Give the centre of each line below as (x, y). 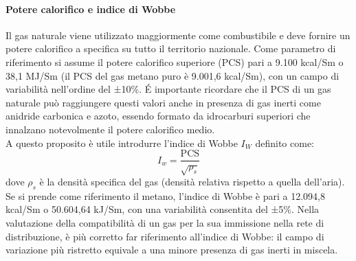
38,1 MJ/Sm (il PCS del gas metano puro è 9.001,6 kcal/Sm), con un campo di (173, 75)
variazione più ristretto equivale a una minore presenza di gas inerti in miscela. (172, 250)
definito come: (285, 143)
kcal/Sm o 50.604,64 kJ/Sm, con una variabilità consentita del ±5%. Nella (163, 209)
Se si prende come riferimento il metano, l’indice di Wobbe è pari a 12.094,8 (165, 195)
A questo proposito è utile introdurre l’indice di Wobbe (122, 143)
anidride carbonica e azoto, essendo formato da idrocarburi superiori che (158, 116)
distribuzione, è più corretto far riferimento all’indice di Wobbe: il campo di (165, 236)
